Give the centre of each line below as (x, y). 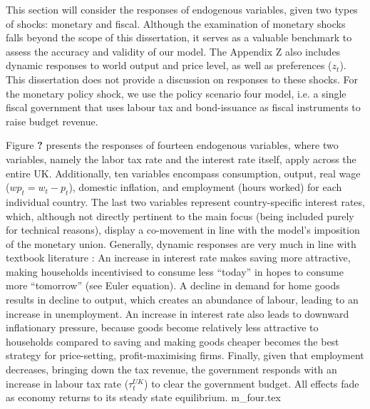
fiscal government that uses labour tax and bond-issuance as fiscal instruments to (183, 107)
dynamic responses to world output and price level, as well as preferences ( (169, 65)
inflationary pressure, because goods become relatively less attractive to (162, 327)
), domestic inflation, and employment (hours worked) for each (205, 187)
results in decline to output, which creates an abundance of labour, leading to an (182, 300)
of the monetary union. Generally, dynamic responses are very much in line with (181, 243)
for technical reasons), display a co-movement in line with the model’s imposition (183, 230)
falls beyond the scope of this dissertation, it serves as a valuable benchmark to (179, 37)
